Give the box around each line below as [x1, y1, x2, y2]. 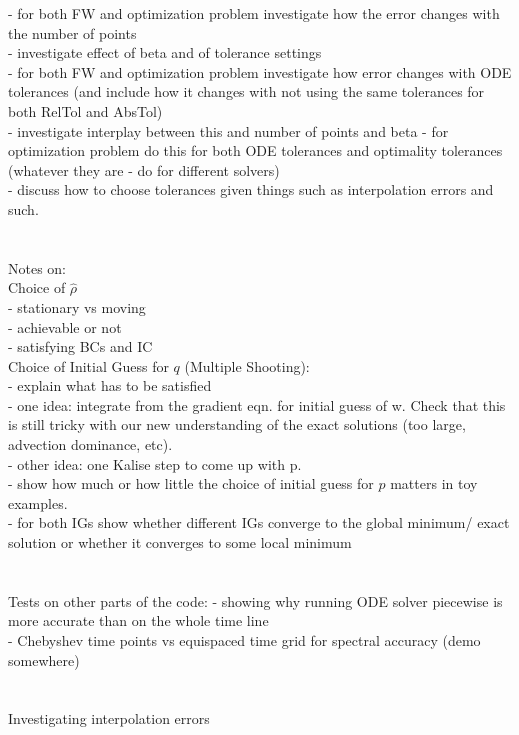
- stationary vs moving [8, 296, 146, 317]
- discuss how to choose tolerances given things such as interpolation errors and [8, 179, 494, 200]
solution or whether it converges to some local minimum [8, 532, 352, 553]
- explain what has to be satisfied [8, 375, 212, 396]
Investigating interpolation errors [8, 708, 210, 729]
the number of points [8, 22, 137, 43]
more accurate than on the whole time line [8, 610, 269, 631]
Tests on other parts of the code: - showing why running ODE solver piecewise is [8, 590, 503, 611]
